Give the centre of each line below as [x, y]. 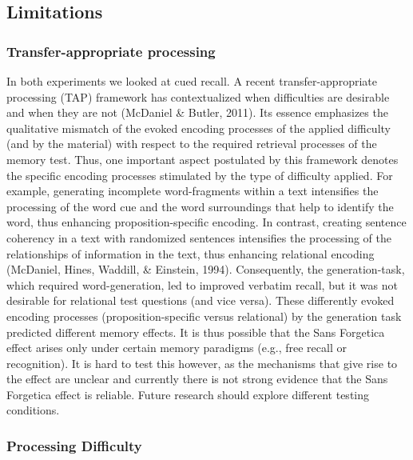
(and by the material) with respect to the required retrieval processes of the [192, 144]
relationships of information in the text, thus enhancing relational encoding [191, 253]
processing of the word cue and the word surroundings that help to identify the [200, 206]
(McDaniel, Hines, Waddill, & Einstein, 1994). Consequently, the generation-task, [206, 269]
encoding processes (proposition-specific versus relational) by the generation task [204, 316]
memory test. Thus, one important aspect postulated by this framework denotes [203, 159]
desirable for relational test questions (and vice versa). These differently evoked [201, 300]
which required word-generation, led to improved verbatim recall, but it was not [202, 284]
